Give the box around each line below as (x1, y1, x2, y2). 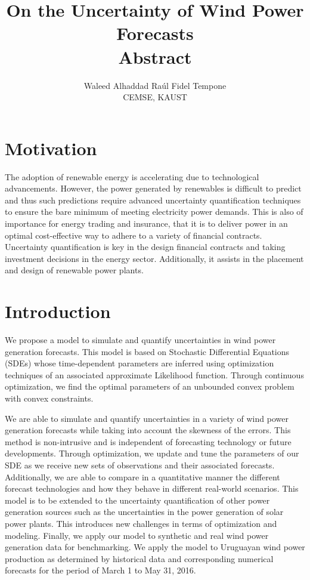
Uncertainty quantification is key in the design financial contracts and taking (5, 240, 286, 253)
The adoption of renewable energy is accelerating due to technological (5, 170, 259, 183)
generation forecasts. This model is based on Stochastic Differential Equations (5, 345, 290, 357)
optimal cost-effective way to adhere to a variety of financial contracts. (5, 229, 262, 241)
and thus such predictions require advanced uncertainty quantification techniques (5, 193, 301, 206)
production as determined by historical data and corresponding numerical (5, 552, 274, 564)
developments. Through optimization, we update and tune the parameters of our (5, 447, 299, 459)
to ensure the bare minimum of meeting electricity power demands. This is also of (5, 205, 303, 218)
